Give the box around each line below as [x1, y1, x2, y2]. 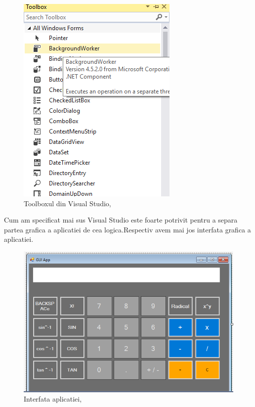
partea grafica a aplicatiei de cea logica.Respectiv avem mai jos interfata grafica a [4, 224, 251, 234]
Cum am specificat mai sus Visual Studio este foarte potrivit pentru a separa [4, 215, 238, 225]
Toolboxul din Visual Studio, [24, 198, 111, 208]
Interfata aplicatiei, [24, 394, 82, 404]
